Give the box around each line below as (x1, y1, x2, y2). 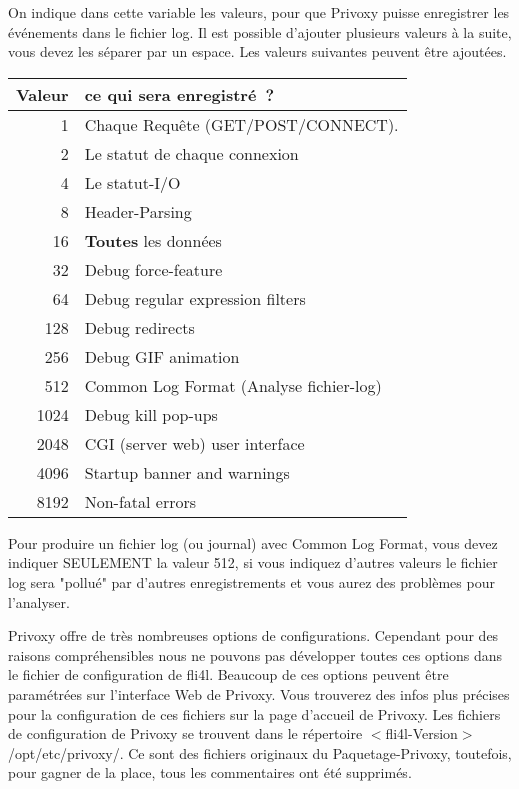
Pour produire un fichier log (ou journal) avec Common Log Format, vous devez (8, 532, 498, 553)
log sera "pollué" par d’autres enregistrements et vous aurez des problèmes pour (8, 571, 495, 592)
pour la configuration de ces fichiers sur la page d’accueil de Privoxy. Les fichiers (8, 703, 501, 724)
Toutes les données (84, 228, 222, 252)
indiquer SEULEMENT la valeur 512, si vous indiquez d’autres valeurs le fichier (8, 552, 498, 573)
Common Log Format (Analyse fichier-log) (84, 373, 382, 397)
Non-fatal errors (84, 489, 197, 513)
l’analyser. (8, 591, 70, 612)
